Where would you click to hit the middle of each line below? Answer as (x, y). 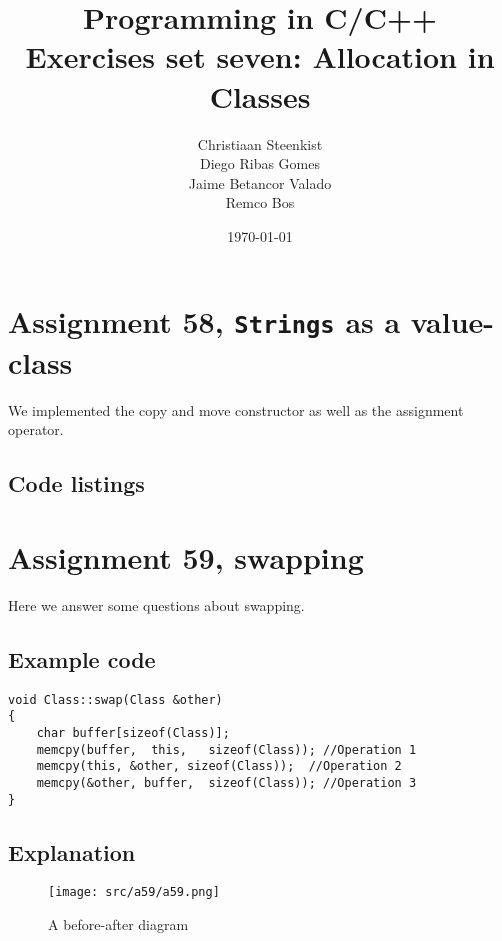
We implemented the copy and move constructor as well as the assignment (236, 409)
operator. (36, 429)
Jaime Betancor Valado (260, 182)
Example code (82, 658)
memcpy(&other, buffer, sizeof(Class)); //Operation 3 (226, 782)
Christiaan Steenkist (260, 143)
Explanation (72, 851)
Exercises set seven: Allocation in (260, 56)
